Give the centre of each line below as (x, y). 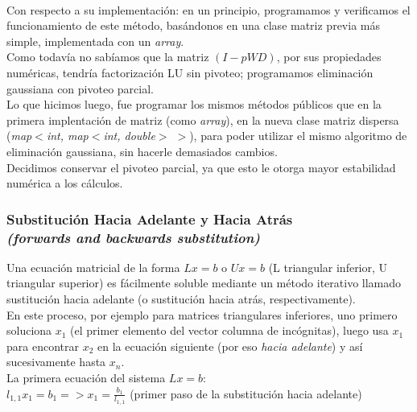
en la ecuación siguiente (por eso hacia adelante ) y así (230, 346)
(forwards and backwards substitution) (134, 237)
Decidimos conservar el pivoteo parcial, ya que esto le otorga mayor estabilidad (201, 167)
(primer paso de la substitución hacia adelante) (246, 393)
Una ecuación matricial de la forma (93, 267)
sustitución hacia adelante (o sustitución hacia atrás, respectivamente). (181, 299)
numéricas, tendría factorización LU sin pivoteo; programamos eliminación (190, 72)
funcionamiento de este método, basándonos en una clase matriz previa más (193, 25)
